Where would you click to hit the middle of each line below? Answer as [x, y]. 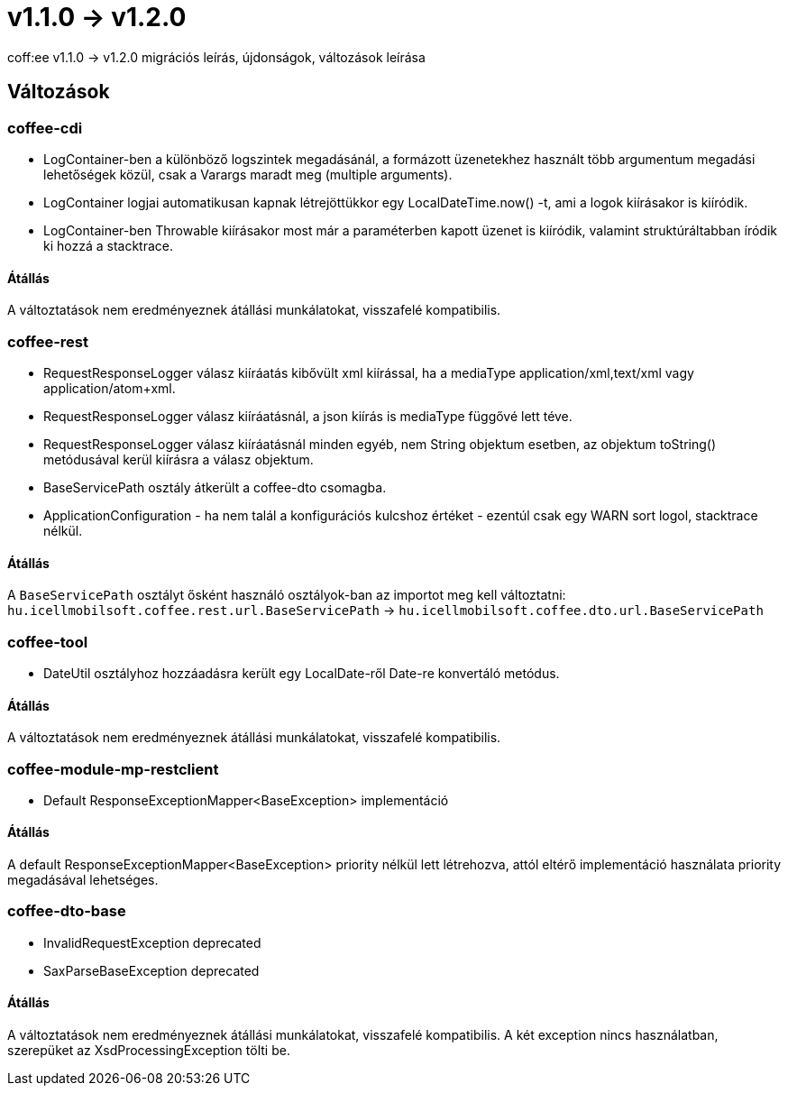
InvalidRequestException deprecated [152, 942]
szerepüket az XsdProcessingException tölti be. [149, 1051]
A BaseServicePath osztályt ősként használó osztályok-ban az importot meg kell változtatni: [287, 595]
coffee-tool [48, 642]
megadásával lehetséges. [83, 880]
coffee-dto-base [67, 911]
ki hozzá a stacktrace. [109, 245]
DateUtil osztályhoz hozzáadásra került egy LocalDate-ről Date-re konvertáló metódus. [302, 673]
